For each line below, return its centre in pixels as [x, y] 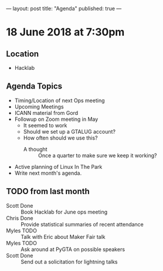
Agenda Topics [34, 87]
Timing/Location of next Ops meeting [60, 100]
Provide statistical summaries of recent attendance [82, 224]
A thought [35, 149]
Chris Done [20, 218]
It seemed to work [45, 125]
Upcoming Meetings [39, 106]
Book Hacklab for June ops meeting [64, 212]
